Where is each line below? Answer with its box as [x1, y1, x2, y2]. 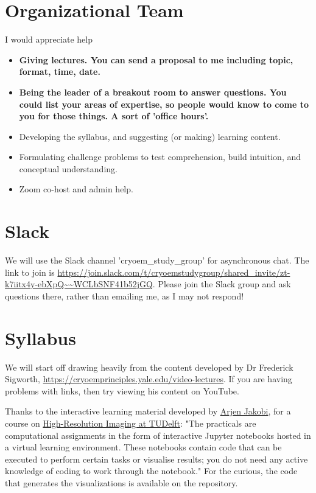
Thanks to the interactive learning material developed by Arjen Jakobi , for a [5, 405, 291, 418]
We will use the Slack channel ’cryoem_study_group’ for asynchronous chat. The [5, 254, 309, 267]
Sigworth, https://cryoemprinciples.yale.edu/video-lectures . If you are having [5, 372, 292, 385]
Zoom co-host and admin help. [19, 183, 133, 195]
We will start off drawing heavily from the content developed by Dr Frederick [5, 360, 293, 373]
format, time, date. [19, 65, 100, 78]
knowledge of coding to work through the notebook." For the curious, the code [5, 464, 298, 477]
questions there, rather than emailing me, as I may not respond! [5, 289, 244, 302]
